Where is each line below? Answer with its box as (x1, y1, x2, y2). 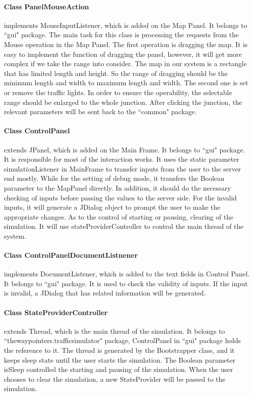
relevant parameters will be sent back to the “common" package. (4, 106, 197, 117)
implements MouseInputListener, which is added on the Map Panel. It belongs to (4, 20, 248, 30)
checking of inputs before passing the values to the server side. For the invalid (4, 192, 237, 202)
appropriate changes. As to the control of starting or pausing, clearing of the (4, 211, 233, 222)
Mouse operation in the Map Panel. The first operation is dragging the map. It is (4, 39, 248, 49)
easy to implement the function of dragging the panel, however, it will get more (4, 49, 242, 59)
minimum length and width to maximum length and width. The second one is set (4, 77, 249, 88)
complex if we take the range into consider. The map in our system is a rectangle (4, 58, 247, 69)
